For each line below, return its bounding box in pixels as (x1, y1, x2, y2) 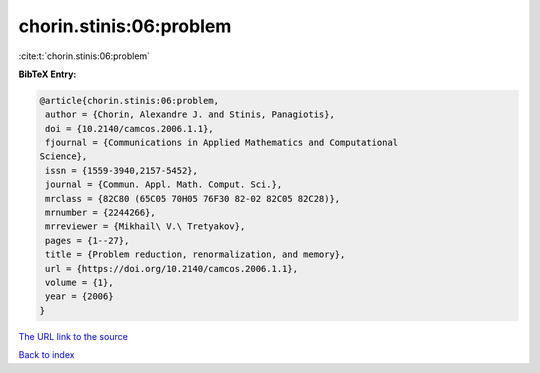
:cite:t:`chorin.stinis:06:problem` (18, 50, 150, 62)
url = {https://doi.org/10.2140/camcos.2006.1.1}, (45, 263, 299, 274)
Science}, (39, 151, 88, 162)
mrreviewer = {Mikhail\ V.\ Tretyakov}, (45, 221, 246, 232)
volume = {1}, (45, 277, 114, 288)
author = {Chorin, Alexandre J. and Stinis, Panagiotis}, (45, 109, 335, 120)
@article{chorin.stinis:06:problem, (39, 95, 220, 106)
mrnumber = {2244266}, (45, 207, 157, 219)
